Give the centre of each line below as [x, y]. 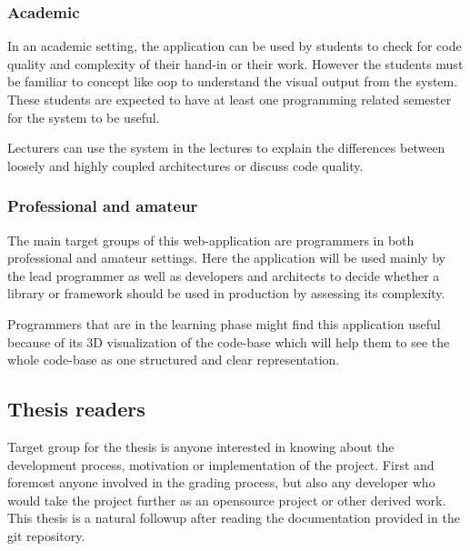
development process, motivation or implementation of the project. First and [221, 464]
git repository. [46, 535]
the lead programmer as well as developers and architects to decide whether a [224, 275]
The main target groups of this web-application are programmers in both [211, 240]
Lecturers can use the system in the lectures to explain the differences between [226, 148]
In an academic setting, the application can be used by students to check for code [235, 46]
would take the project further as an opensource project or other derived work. [227, 500]
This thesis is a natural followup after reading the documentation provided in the [234, 518]
